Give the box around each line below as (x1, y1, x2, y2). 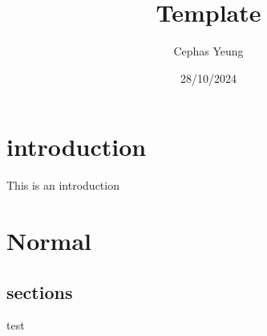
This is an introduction (6, 177, 119, 194)
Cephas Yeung (173, 43, 244, 59)
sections (6, 279, 73, 304)
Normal (6, 224, 91, 257)
